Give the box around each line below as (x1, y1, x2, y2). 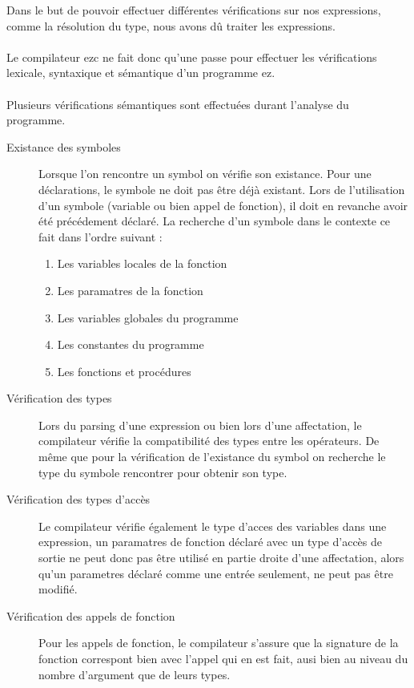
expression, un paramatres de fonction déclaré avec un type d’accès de (38, 533, 382, 550)
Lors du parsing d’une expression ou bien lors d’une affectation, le (38, 416, 362, 433)
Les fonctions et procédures (57, 362, 191, 379)
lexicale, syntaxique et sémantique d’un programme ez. (6, 64, 275, 81)
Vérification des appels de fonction (6, 607, 175, 624)
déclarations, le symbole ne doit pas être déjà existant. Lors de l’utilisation (38, 180, 405, 197)
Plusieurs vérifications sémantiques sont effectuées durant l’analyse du (6, 95, 349, 112)
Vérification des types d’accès (6, 491, 151, 508)
